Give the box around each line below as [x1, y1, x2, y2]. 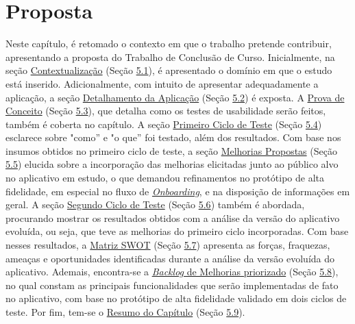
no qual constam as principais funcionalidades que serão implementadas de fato [5, 277, 339, 292]
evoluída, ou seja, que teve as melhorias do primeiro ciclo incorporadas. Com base [5, 224, 349, 238]
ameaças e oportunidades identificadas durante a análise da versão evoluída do [5, 251, 335, 265]
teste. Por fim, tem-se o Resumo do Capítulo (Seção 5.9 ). [5, 305, 245, 319]
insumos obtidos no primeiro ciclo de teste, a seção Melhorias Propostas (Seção [5, 143, 337, 158]
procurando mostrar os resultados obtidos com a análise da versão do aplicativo [5, 210, 340, 225]
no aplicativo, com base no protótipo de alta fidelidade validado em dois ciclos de [5, 291, 347, 306]
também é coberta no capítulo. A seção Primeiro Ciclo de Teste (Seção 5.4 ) [5, 116, 322, 131]
